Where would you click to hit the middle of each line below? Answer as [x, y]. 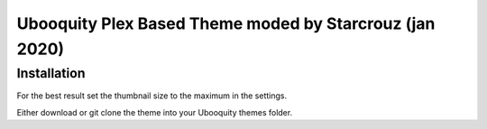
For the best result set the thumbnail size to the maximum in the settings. [152, 96]
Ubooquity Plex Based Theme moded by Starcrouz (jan [226, 23]
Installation [51, 73]
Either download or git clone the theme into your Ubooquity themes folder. [155, 112]
